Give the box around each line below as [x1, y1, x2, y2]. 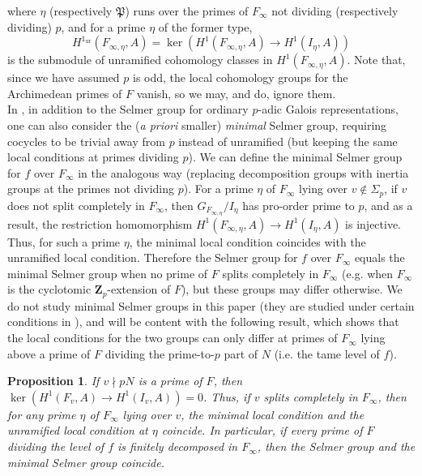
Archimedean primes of [7, 84, 122, 101]
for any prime [7, 405, 76, 422]
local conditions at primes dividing [7, 148, 179, 165]
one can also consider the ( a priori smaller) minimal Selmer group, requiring [7, 116, 387, 133]
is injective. [345, 215, 402, 232]
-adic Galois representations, [258, 101, 399, 118]
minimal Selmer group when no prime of [7, 264, 208, 281]
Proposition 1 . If [7, 372, 100, 389]
